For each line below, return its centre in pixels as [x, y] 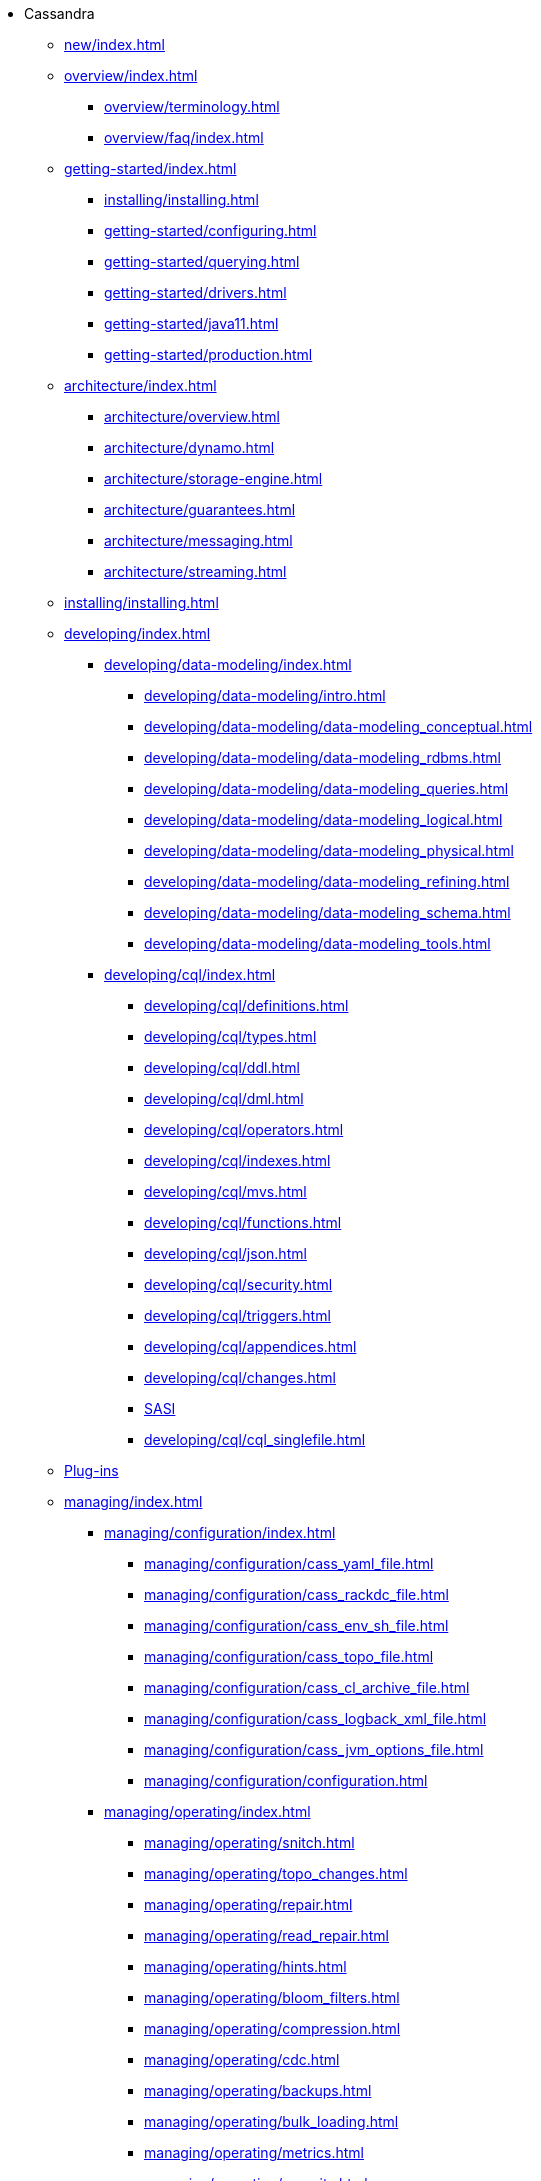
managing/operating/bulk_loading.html [271, 2121]
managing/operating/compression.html [272, 2028]
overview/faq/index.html [184, 137]
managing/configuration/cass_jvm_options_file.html [314, 1749]
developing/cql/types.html [230, 1036]
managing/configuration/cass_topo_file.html [289, 1656]
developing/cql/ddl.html [222, 1067]
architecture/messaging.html [198, 540]
